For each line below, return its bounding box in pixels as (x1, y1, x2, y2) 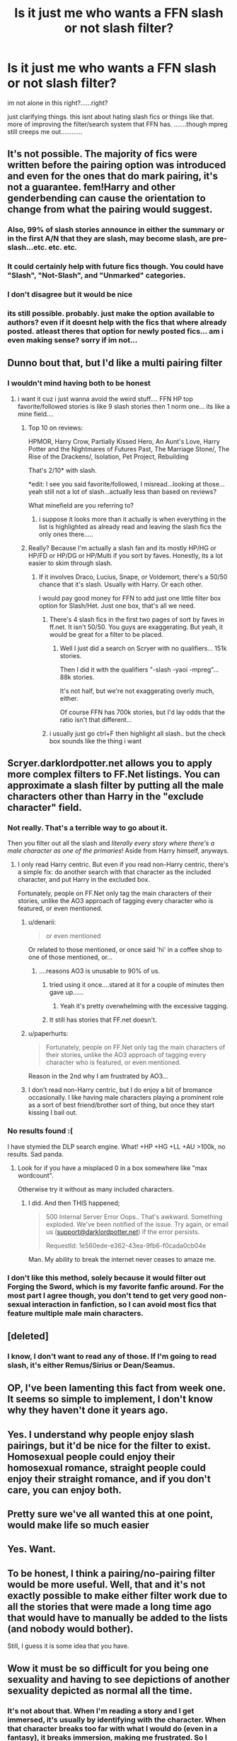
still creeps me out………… (7, 127, 83, 136)
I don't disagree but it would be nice (7, 290, 133, 300)
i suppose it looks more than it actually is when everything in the (38, 515, 226, 523)
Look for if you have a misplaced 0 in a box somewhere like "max (17, 1163, 208, 1172)
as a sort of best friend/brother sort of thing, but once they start (28, 1101, 214, 1109)
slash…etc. (7, 243, 47, 253)
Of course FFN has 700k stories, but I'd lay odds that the (59, 708, 225, 716)
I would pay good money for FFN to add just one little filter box (38, 594, 221, 602)
